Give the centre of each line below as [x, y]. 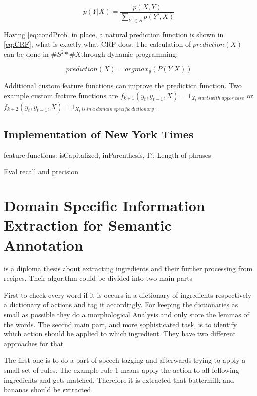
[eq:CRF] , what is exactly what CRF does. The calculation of [97, 44]
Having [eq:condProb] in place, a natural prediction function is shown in [114, 34]
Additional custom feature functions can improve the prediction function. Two [123, 86]
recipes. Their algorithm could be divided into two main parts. [99, 278]
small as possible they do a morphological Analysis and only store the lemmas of [127, 314]
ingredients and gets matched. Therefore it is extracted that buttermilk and [119, 379]
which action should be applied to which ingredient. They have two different [120, 334]
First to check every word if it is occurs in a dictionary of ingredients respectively [128, 295]
